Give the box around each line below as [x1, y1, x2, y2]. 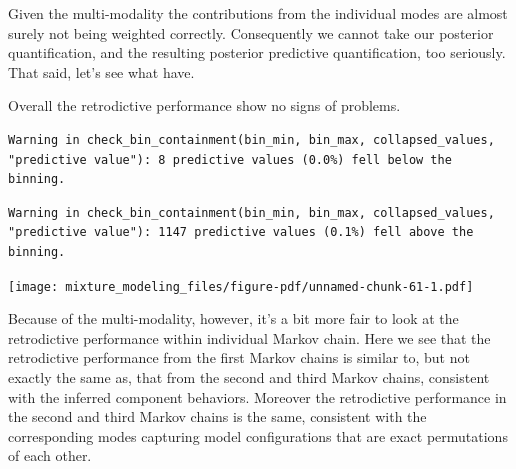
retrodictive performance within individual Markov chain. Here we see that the [8, 327, 491, 348]
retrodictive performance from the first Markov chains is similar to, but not [8, 347, 470, 368]
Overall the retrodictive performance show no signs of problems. [8, 95, 401, 116]
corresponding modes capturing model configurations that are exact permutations [8, 425, 508, 446]
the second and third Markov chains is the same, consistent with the [8, 406, 427, 427]
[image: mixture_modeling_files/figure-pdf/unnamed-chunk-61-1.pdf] [8, 279, 474, 294]
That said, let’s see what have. [8, 61, 195, 82]
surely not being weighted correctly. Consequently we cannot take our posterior [8, 22, 494, 43]
